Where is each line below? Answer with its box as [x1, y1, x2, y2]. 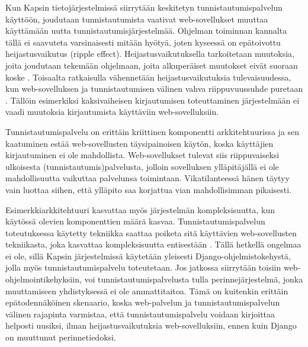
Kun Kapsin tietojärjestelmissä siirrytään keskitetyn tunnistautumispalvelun [5, 1, 283, 13]
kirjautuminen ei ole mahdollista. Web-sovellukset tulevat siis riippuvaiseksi [5, 149, 280, 161]
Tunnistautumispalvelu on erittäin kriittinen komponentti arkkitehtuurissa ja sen [5, 125, 300, 137]
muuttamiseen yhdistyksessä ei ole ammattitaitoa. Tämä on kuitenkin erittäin [5, 284, 288, 297]
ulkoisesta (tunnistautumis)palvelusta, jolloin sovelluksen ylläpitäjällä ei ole [5, 160, 279, 172]
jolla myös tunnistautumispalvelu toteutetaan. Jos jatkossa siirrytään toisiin [5, 261, 281, 274]
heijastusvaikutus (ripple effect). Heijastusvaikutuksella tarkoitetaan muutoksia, [5, 47, 294, 60]
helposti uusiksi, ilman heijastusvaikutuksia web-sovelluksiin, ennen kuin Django [5, 319, 297, 332]
